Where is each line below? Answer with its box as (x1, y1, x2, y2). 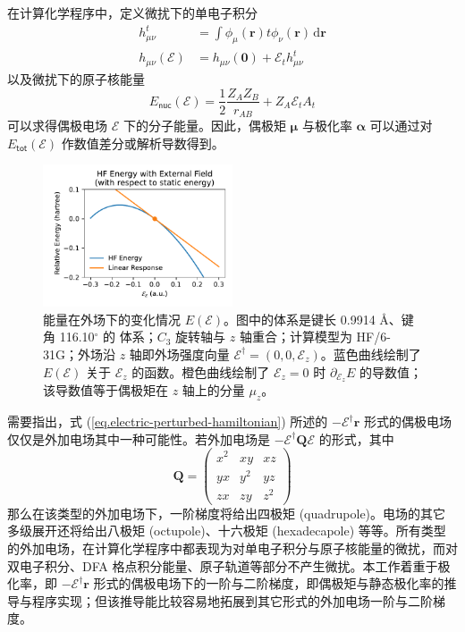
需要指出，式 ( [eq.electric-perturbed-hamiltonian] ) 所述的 (7, 412, 328, 431)
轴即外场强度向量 (129, 344, 230, 363)
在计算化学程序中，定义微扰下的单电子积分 (7, 4, 258, 21)
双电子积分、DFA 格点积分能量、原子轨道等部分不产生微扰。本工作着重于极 (7, 556, 451, 575)
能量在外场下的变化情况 (43, 309, 181, 328)
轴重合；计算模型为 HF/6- (239, 327, 391, 346)
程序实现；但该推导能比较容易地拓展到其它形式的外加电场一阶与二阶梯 (31, 591, 445, 610)
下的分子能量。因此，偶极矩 (123, 116, 286, 135)
